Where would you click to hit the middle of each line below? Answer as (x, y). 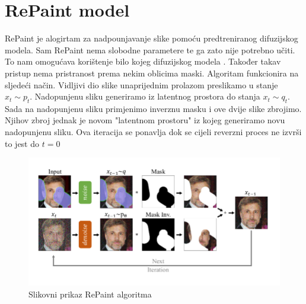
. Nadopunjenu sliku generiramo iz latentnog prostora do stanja (145, 96)
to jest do (22, 143)
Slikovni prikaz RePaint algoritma (90, 294)
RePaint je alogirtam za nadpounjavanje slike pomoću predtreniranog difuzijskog (152, 38)
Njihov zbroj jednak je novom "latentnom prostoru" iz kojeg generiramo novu (145, 120)
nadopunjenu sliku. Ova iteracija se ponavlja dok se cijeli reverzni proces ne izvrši (153, 132)
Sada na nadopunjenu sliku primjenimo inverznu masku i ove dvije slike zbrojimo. (153, 108)
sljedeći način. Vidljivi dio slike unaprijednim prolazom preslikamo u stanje (141, 84)
